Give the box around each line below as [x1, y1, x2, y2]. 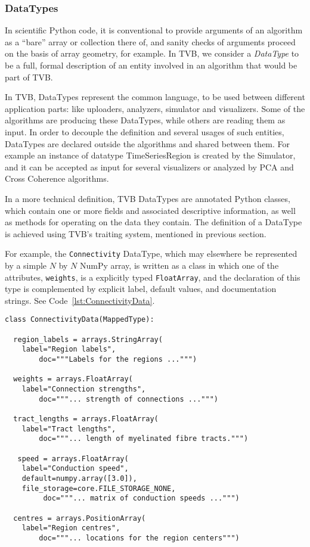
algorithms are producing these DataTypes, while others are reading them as [5, 114, 286, 126]
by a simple [5, 259, 47, 271]
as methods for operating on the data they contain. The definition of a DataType [5, 216, 302, 228]
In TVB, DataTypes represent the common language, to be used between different [5, 91, 305, 103]
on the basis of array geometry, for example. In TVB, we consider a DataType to [5, 47, 299, 60]
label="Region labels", [21, 345, 116, 354]
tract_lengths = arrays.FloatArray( [13, 414, 159, 423]
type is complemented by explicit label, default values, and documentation [5, 282, 277, 295]
